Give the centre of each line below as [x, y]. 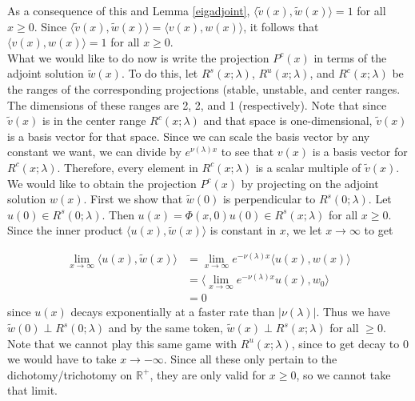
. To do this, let [160, 73]
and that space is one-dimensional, [288, 120]
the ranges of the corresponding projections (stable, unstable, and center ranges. [204, 88]
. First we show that [133, 199]
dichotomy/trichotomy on [70, 374]
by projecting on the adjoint [310, 183]
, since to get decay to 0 [350, 343]
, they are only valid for [208, 374]
